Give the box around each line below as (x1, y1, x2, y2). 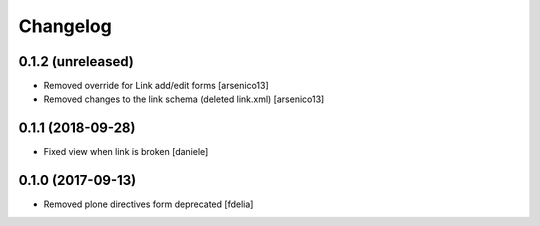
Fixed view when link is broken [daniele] (43, 146, 209, 158)
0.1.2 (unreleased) (18, 53, 134, 70)
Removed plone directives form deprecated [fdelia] (43, 198, 254, 210)
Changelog (18, 15, 112, 37)
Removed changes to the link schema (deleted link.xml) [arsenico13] (43, 93, 325, 105)
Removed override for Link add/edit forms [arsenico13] (43, 80, 269, 92)
